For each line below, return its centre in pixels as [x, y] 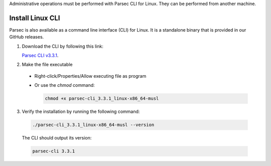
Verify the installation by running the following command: [81, 112]
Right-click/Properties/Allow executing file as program [90, 76]
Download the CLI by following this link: [63, 46]
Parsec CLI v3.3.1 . [40, 56]
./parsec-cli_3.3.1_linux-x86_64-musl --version [93, 125]
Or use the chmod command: [64, 85]
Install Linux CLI [35, 18]
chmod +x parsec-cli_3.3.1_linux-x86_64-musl [102, 99]
